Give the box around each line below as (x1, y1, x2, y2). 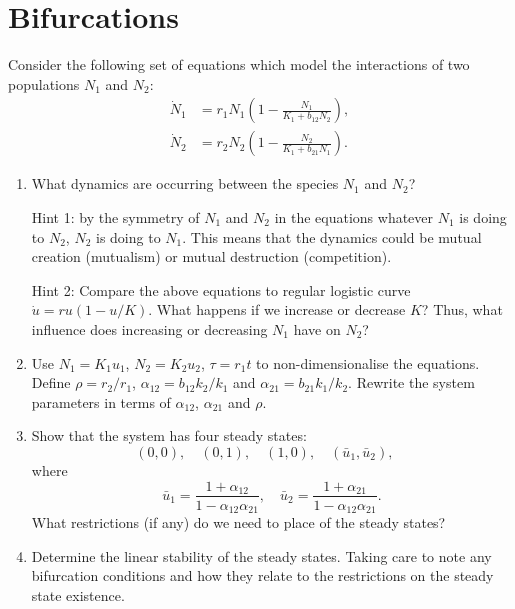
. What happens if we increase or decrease (148, 299, 406, 320)
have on (293, 318, 341, 339)
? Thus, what (421, 299, 503, 320)
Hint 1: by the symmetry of (31, 206, 200, 227)
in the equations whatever (274, 206, 434, 227)
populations (8, 73, 80, 94)
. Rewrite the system (348, 372, 475, 393)
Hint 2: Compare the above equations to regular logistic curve (31, 279, 411, 300)
